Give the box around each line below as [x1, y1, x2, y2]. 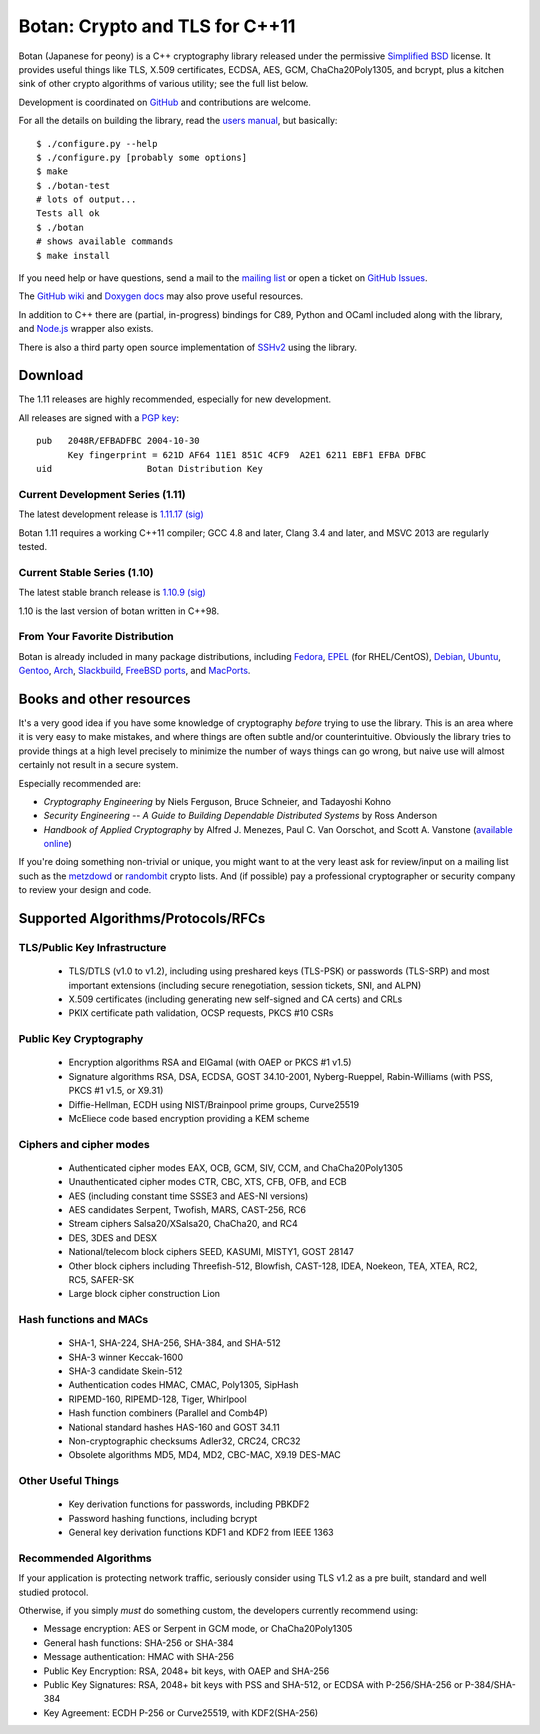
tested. [18, 540, 48, 552]
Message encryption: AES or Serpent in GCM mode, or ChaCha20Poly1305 [43, 1623, 353, 1635]
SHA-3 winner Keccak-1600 [68, 1351, 184, 1363]
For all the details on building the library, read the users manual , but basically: [18, 115, 338, 127]
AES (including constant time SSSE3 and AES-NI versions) [68, 1190, 309, 1202]
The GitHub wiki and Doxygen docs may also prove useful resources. [18, 290, 304, 302]
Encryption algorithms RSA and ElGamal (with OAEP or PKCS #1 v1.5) [68, 1056, 352, 1069]
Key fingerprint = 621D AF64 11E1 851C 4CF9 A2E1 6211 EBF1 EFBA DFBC [67, 449, 427, 460]
